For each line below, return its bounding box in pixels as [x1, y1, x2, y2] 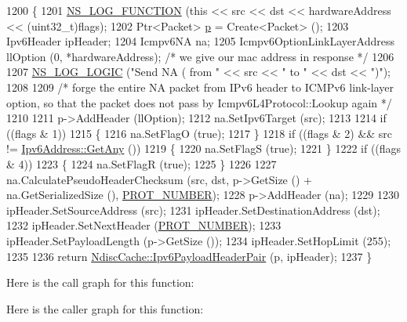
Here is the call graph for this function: [6, 274, 194, 291]
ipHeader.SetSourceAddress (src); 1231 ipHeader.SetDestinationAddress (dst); [6, 201, 380, 218]
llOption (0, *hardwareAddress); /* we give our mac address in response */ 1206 [6, 48, 394, 64]
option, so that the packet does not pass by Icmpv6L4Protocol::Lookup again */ [6, 94, 392, 110]
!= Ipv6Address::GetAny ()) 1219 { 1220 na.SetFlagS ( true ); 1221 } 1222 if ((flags [6, 140, 402, 157]
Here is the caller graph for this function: [6, 300, 204, 317]
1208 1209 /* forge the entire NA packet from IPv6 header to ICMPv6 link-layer [6, 78, 394, 95]
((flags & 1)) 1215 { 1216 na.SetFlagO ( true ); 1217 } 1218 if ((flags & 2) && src [6, 125, 393, 141]
